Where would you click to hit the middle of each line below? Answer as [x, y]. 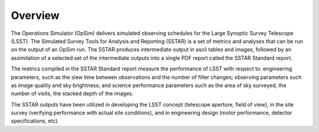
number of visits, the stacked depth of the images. [72, 94]
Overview [35, 15]
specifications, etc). [35, 121]
